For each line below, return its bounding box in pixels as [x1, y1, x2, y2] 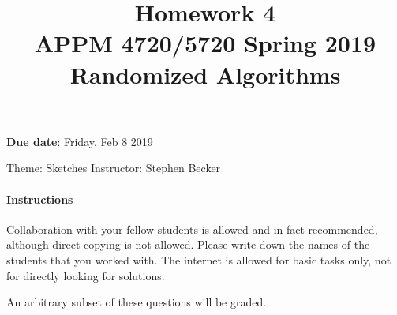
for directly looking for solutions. [6, 267, 165, 283]
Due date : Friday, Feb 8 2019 [6, 133, 153, 149]
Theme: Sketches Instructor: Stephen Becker [6, 159, 221, 176]
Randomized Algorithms [69, 58, 341, 90]
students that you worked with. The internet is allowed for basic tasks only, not [6, 251, 391, 268]
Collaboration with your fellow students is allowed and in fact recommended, [6, 220, 378, 237]
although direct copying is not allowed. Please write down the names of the [6, 236, 370, 253]
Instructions [6, 190, 73, 207]
